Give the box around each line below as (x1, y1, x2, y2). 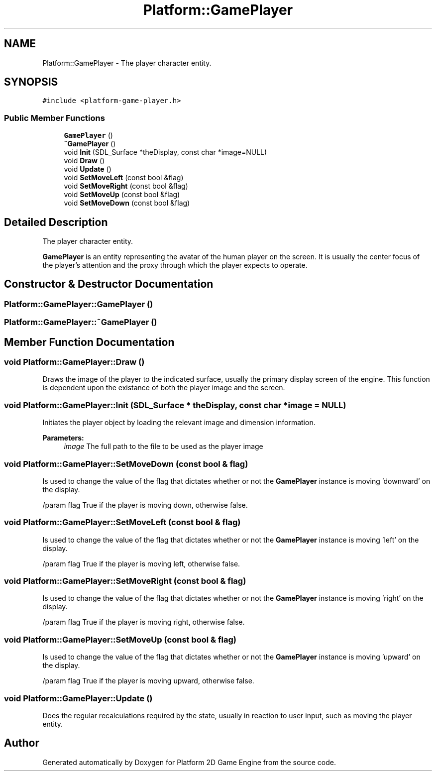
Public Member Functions (4, 112, 105, 123)
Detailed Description (4, 216, 108, 228)
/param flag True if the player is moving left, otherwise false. (42, 559, 240, 568)
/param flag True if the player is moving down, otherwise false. (42, 500, 248, 509)
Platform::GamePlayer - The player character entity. (42, 58, 212, 67)
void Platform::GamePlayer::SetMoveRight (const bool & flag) (4, 576, 246, 586)
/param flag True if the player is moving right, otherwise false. (42, 618, 245, 627)
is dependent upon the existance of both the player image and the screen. (42, 383, 285, 392)
